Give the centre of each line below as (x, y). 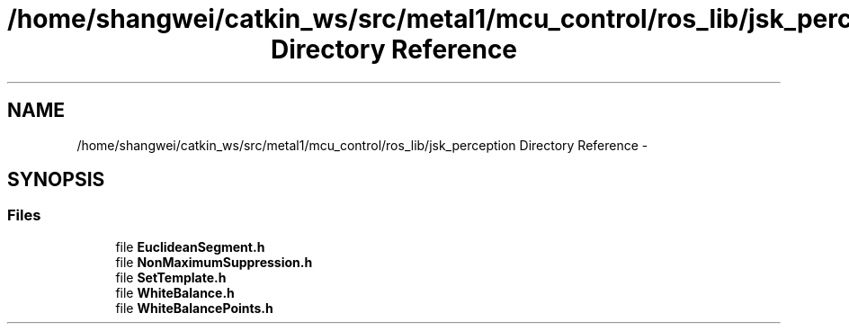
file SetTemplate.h (171, 277)
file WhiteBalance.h (175, 292)
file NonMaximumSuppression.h (214, 262)
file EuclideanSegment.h (190, 246)
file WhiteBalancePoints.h (194, 308)
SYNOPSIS (56, 180)
